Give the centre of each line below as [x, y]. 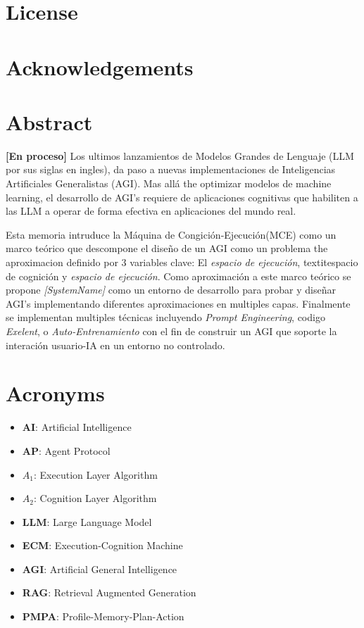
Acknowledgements [100, 67]
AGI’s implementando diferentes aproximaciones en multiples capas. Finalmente [178, 303]
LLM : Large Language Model [87, 521]
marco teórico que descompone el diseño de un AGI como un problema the [167, 248]
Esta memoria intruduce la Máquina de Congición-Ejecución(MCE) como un [171, 234]
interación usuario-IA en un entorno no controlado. [115, 345]
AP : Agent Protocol [66, 450]
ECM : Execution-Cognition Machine [102, 545]
